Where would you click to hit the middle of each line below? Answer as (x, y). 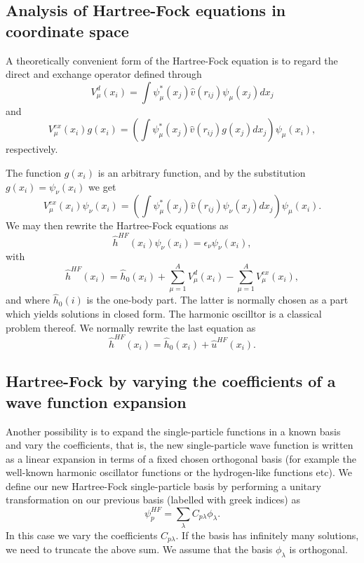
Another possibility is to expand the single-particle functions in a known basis (173, 431)
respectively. (32, 149)
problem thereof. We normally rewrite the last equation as (131, 327)
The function (33, 172)
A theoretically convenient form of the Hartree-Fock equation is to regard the (172, 60)
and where (28, 300)
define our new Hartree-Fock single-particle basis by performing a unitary (163, 486)
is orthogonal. (318, 549)
